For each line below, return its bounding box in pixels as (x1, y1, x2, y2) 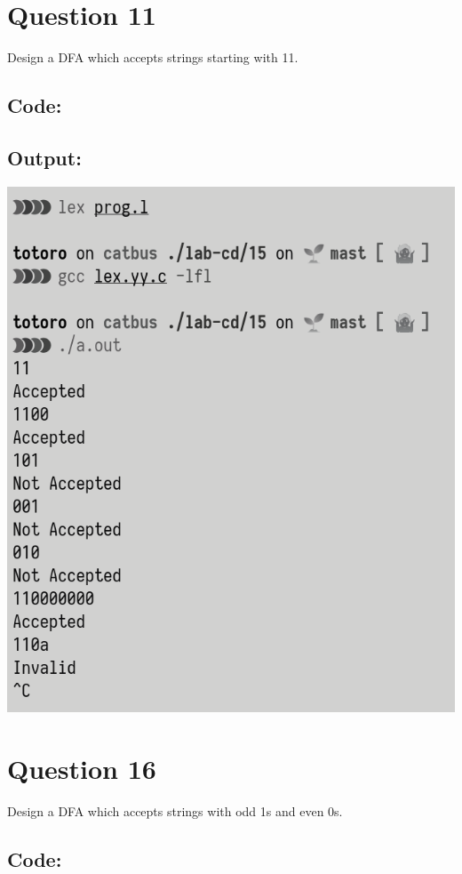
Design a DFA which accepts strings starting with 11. (7, 48, 299, 67)
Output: (7, 143, 82, 171)
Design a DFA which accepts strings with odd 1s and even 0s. (7, 801, 343, 820)
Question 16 (7, 750, 156, 786)
